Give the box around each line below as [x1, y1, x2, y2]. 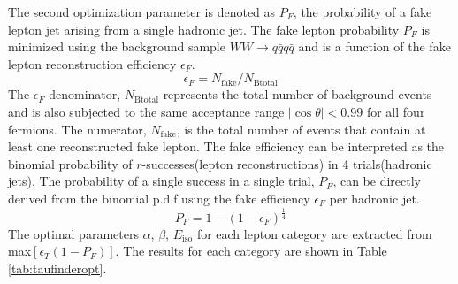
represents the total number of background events [163, 85, 432, 104]
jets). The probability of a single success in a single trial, [8, 172, 315, 190]
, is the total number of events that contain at [176, 119, 426, 138]
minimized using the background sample [8, 37, 225, 56]
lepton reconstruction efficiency [8, 54, 177, 73]
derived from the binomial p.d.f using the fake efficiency [8, 188, 310, 207]
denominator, [49, 85, 121, 104]
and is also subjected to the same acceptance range [8, 102, 285, 120]
